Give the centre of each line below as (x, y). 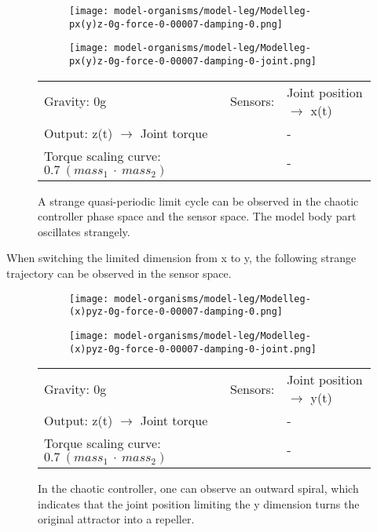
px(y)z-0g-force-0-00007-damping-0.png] (176, 24)
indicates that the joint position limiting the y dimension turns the (199, 503)
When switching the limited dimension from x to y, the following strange (181, 258)
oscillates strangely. (84, 231)
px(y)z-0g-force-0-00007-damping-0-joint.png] (193, 61)
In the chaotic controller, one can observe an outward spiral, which (198, 488)
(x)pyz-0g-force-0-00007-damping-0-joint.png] (193, 349)
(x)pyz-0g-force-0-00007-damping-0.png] (176, 312)
